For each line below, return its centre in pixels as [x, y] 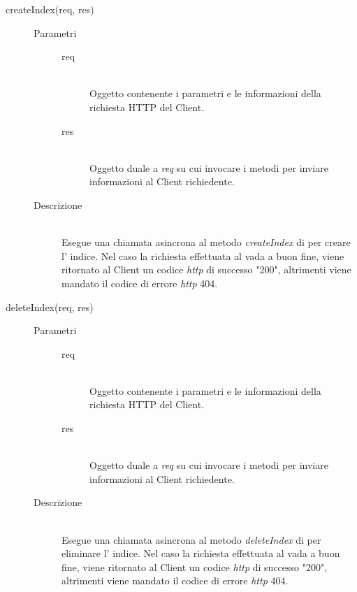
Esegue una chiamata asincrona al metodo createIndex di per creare [206, 242]
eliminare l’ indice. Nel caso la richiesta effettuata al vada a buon [201, 553]
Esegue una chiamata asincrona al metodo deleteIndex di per [191, 539]
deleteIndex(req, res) [50, 306]
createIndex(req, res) [50, 9]
